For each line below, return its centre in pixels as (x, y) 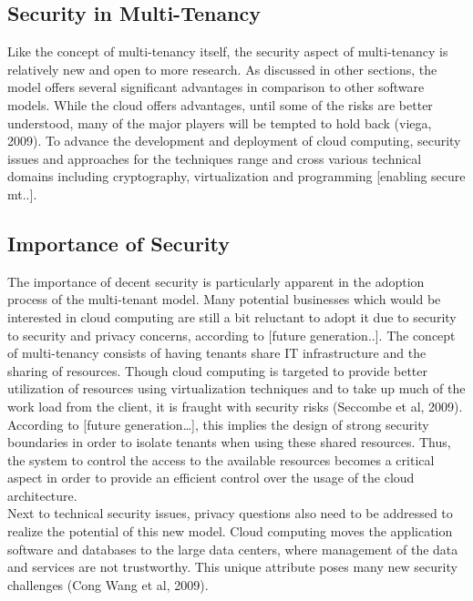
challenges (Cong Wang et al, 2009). (108, 584)
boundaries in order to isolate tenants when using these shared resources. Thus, (229, 442)
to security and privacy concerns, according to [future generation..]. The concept (231, 335)
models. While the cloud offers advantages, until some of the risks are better (220, 104)
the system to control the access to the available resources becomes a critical (221, 459)
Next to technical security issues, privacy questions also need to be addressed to (230, 513)
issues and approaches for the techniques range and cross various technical (215, 158)
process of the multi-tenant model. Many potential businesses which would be (224, 299)
